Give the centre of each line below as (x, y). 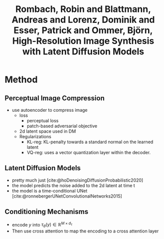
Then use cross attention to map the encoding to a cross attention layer (85, 231)
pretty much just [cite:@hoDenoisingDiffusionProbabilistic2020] (78, 180)
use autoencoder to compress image (50, 110)
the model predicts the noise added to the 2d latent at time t (73, 185)
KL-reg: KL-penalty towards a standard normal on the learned (90, 142)
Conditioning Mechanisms (46, 212)
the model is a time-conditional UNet (50, 191)
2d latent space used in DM (48, 131)
